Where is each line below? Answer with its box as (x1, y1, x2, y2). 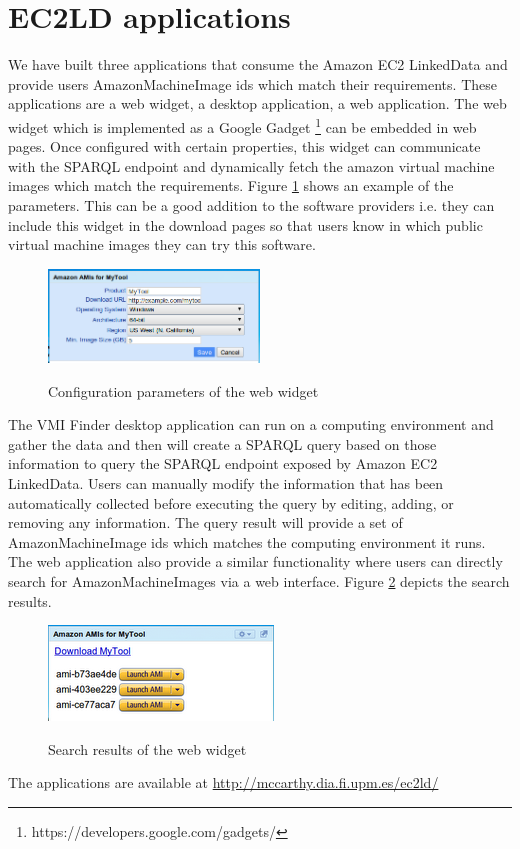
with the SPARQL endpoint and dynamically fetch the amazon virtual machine (8, 155, 495, 176)
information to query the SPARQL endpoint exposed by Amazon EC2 (8, 453, 438, 474)
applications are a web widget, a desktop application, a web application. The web (8, 93, 507, 114)
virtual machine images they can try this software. (8, 234, 316, 255)
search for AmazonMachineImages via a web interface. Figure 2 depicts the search (8, 571, 510, 592)
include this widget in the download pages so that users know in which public (8, 214, 483, 235)
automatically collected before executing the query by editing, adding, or (8, 492, 454, 513)
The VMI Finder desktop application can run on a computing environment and (8, 414, 494, 435)
